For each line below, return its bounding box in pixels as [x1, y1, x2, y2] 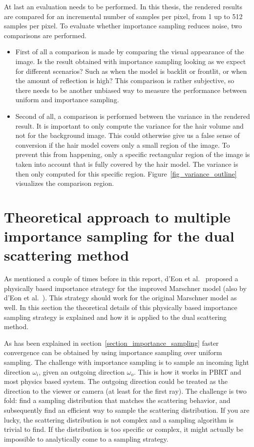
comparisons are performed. [4, 30, 87, 40]
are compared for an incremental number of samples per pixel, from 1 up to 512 [4, 11, 243, 21]
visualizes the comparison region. [15, 178, 114, 188]
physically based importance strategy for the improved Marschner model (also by [4, 283, 247, 293]
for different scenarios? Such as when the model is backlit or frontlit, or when [15, 66, 247, 76]
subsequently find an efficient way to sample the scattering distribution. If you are [4, 404, 250, 415]
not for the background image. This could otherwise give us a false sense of [15, 130, 240, 140]
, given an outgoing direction [39, 366, 125, 377]
